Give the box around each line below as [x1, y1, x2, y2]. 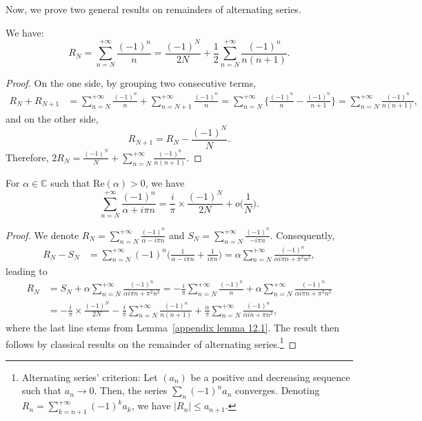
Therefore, [6, 150, 49, 164]
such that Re [50, 176, 105, 190]
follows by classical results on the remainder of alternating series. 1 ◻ [6, 334, 297, 351]
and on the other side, [6, 111, 99, 125]
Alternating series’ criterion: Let [21, 369, 158, 384]
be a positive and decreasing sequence [190, 369, 350, 384]
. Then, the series [94, 383, 168, 398]
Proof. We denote [6, 227, 79, 242]
